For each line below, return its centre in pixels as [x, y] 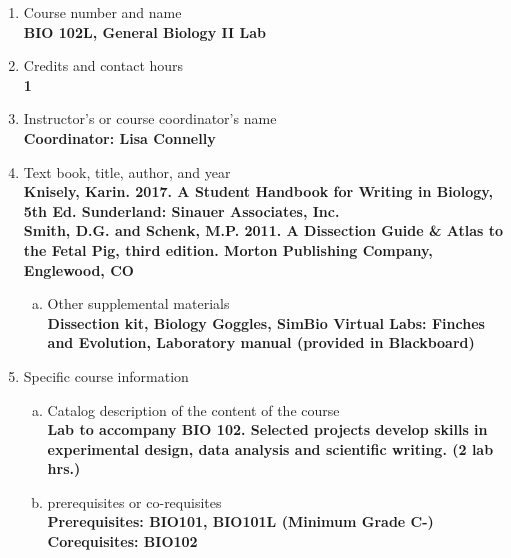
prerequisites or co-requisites [134, 501]
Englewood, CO [78, 269]
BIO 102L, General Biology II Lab [144, 31]
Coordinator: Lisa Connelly [119, 137]
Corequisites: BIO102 [122, 541]
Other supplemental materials [138, 303]
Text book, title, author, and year [127, 171]
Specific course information [106, 375]
